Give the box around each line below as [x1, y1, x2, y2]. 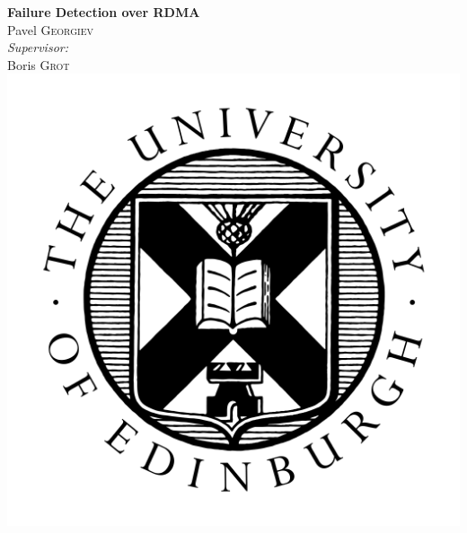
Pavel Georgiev [7, 20, 93, 39]
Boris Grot [7, 55, 70, 74]
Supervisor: [7, 38, 68, 57]
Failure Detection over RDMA [7, 3, 200, 21]
